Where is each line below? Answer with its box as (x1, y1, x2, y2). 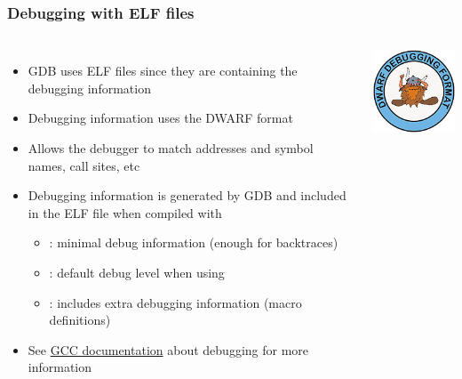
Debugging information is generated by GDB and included (28, 186, 346, 205)
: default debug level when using (49, 262, 225, 281)
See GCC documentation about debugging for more (28, 340, 309, 359)
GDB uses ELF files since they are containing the (28, 61, 298, 80)
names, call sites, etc (28, 156, 140, 174)
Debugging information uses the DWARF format (28, 109, 293, 127)
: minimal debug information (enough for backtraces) (49, 233, 339, 252)
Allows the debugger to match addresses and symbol (28, 139, 314, 157)
